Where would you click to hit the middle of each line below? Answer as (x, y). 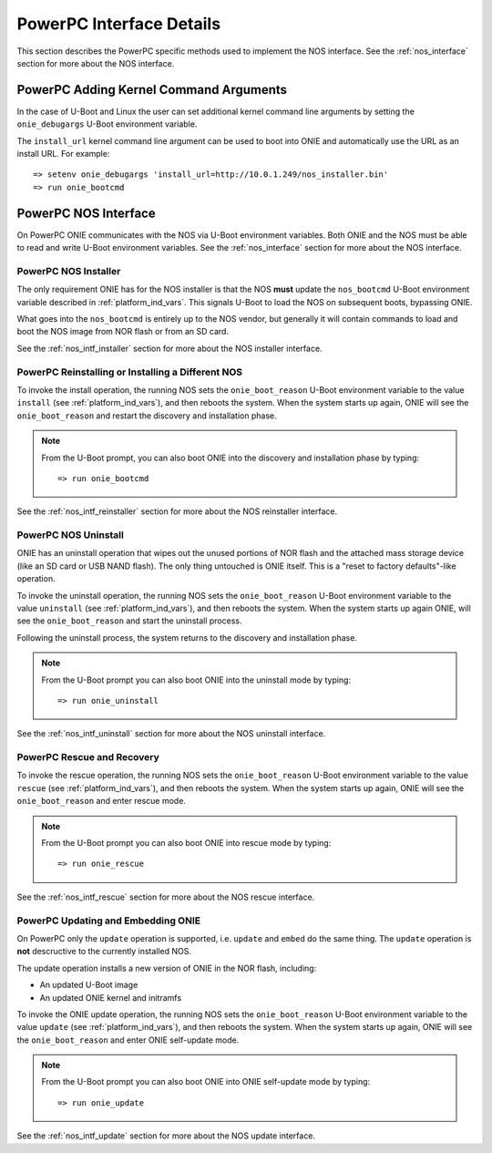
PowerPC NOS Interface (86, 213)
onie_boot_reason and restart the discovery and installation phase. (147, 416)
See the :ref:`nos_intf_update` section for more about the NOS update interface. (166, 1136)
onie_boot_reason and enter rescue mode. (102, 801)
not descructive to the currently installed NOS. (104, 952)
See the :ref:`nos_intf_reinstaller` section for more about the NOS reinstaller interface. (177, 511)
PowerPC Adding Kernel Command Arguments (152, 90)
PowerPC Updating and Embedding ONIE (108, 921)
